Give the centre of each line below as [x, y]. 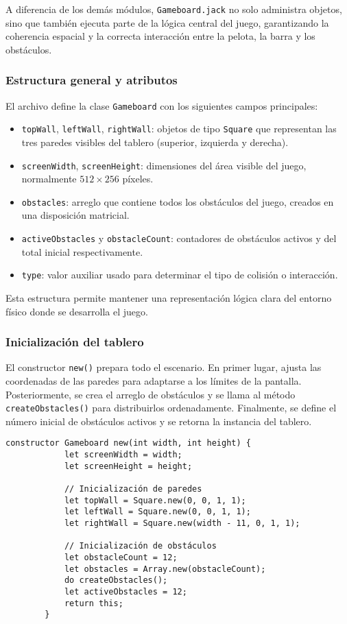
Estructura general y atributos [92, 80]
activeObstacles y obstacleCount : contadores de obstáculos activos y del [179, 238]
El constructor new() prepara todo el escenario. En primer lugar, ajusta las [164, 367]
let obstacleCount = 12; [121, 558]
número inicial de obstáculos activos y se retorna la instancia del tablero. [159, 421]
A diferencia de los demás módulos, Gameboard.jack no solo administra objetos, [174, 9]
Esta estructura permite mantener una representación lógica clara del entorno [169, 297]
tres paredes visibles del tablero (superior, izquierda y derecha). [155, 142]
